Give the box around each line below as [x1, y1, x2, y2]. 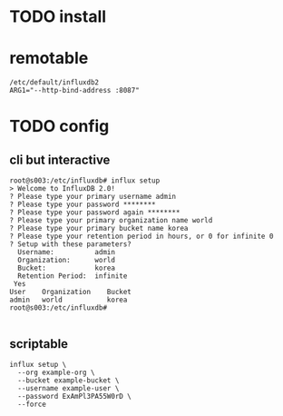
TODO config [9, 116, 110, 137]
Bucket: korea [17, 263, 116, 273]
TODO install [9, 6, 107, 27]
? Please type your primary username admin [9, 193, 177, 202]
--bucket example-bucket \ [17, 375, 120, 385]
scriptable [9, 336, 69, 352]
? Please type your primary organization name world [9, 216, 213, 225]
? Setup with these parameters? [9, 240, 132, 249]
